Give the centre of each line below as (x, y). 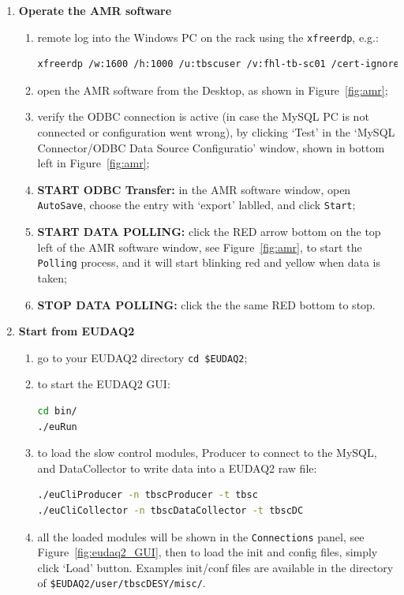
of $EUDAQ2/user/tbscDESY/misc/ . (122, 583)
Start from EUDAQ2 (77, 331)
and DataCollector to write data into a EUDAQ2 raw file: (177, 468)
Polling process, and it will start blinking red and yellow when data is (209, 262)
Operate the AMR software (95, 10)
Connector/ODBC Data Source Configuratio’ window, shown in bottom (211, 147)
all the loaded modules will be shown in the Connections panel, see (201, 536)
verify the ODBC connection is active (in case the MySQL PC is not (203, 116)
